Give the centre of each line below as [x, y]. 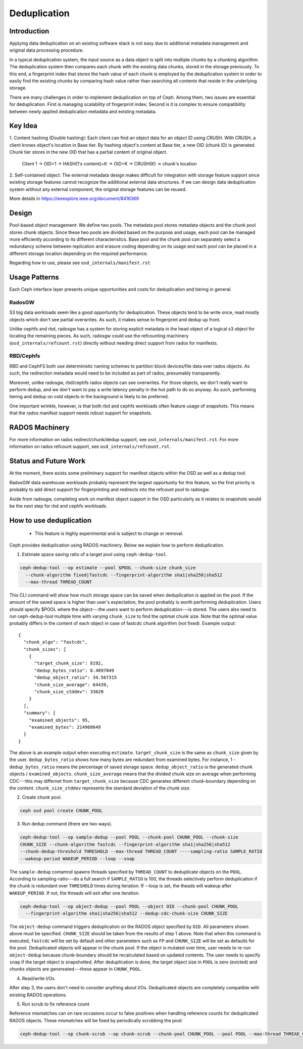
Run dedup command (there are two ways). [67, 824]
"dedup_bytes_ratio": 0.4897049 [74, 670]
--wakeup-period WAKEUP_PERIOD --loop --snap [77, 858]
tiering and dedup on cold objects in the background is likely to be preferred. [89, 397]
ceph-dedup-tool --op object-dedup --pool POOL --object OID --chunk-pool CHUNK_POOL [129, 906]
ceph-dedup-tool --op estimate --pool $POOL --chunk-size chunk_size [108, 568]
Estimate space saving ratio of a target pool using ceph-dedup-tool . [95, 555]
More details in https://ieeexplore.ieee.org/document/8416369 [74, 199]
